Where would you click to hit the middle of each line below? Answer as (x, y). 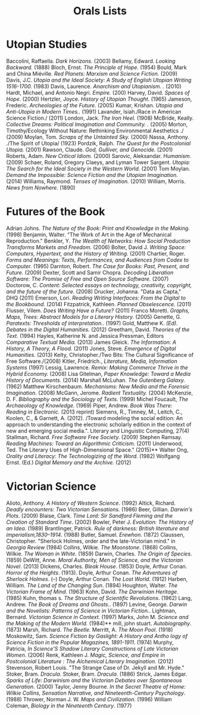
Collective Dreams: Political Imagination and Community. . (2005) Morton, (97, 124)
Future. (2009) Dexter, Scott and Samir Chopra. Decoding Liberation (90, 272)
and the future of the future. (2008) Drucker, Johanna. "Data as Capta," (94, 291)
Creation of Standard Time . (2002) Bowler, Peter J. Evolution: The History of (100, 522)
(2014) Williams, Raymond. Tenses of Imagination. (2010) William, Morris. (96, 181)
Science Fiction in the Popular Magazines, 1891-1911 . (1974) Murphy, (90, 642)
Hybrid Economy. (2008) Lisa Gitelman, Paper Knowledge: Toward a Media (99, 374)
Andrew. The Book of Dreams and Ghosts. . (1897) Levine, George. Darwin (97, 604)
